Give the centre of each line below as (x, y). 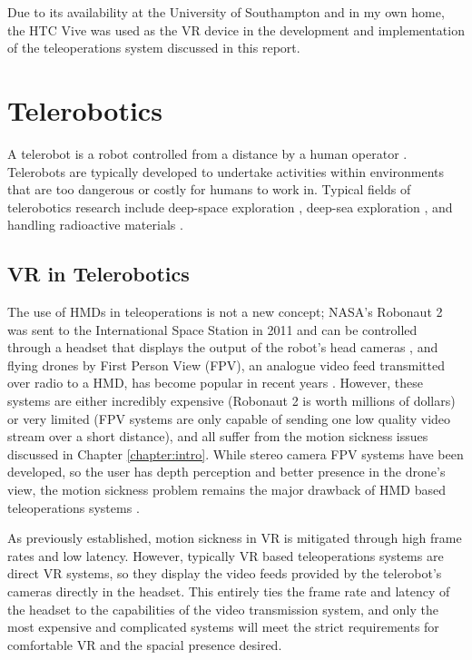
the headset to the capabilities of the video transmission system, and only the (223, 609)
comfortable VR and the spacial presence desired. (145, 644)
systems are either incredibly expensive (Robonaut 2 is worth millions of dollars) (231, 401)
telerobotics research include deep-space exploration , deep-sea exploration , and (230, 207)
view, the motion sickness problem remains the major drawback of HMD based (226, 490)
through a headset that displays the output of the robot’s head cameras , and (223, 347)
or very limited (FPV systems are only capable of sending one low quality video (229, 418)
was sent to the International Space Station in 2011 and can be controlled (212, 329)
